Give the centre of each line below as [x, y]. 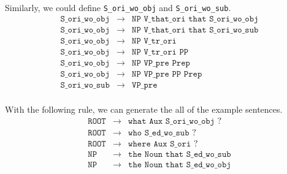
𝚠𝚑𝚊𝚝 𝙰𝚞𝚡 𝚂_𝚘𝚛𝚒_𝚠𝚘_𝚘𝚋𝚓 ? [175, 121]
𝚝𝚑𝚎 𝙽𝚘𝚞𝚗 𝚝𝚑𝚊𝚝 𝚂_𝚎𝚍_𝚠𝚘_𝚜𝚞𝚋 [180, 154]
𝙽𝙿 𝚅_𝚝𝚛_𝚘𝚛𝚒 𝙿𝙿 [160, 52]
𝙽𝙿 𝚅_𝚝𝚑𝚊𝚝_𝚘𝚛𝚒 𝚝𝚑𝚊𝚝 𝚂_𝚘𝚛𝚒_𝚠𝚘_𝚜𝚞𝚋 [195, 30]
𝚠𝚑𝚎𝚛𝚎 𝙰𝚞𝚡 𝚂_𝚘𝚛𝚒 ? [163, 144]
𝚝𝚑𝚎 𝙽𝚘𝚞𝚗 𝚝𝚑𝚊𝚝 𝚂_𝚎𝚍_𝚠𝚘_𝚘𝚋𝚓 [180, 165]
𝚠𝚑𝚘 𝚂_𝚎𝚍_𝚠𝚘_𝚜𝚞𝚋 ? [162, 133]
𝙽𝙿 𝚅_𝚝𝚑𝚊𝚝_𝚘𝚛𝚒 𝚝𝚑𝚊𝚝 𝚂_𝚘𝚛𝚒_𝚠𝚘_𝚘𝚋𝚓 [195, 19]
